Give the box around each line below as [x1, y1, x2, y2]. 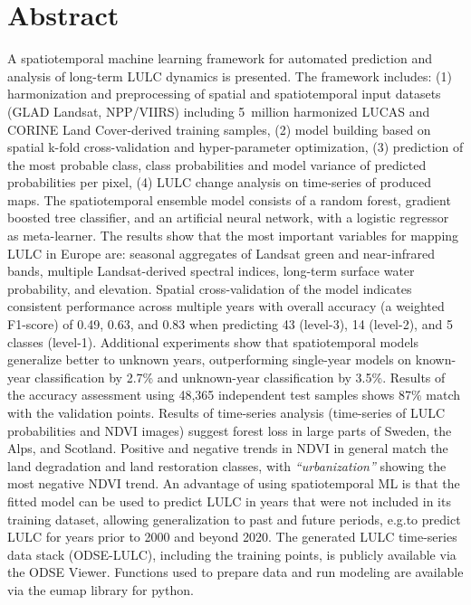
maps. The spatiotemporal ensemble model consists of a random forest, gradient [7, 190, 451, 209]
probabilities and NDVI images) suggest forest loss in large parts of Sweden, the [7, 421, 452, 440]
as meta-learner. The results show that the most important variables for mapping [7, 226, 459, 245]
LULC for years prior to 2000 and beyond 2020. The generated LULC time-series [7, 527, 457, 546]
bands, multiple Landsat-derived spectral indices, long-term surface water [7, 261, 415, 280]
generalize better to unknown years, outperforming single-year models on [7, 350, 412, 369]
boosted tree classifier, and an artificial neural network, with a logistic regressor [7, 208, 449, 227]
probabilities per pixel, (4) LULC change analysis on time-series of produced [7, 173, 431, 192]
